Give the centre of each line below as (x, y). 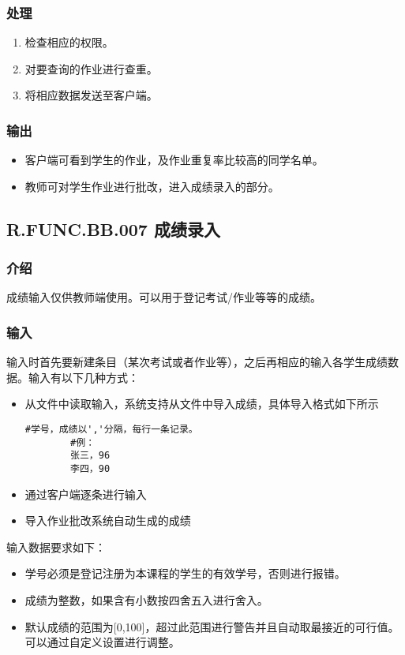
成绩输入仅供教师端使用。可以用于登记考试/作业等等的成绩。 (164, 297)
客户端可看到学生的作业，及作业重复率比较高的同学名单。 (174, 160)
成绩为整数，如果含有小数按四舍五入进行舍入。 (146, 600)
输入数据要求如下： (56, 546)
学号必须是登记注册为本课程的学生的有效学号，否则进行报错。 (185, 573)
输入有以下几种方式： (83, 377)
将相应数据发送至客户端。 (91, 95)
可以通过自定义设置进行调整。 (102, 642)
